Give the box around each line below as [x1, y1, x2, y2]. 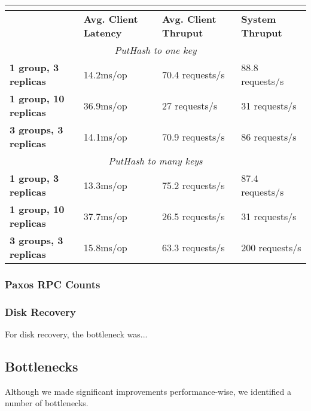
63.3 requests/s [161, 240, 225, 254]
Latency [83, 26, 122, 39]
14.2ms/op [83, 67, 127, 81]
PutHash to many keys [108, 154, 203, 168]
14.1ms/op [83, 129, 127, 144]
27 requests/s [161, 98, 218, 112]
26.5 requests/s [161, 209, 225, 223]
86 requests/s [241, 129, 297, 144]
